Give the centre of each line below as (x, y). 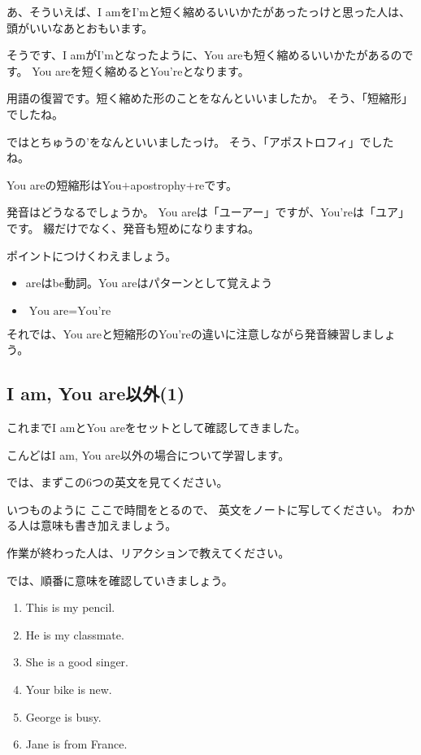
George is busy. (63, 716)
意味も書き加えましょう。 (109, 525)
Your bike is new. (69, 690)
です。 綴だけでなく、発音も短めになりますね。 (133, 227)
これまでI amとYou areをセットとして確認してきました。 (156, 428)
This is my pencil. (70, 607)
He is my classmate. (75, 634)
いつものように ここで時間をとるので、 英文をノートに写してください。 (197, 509)
